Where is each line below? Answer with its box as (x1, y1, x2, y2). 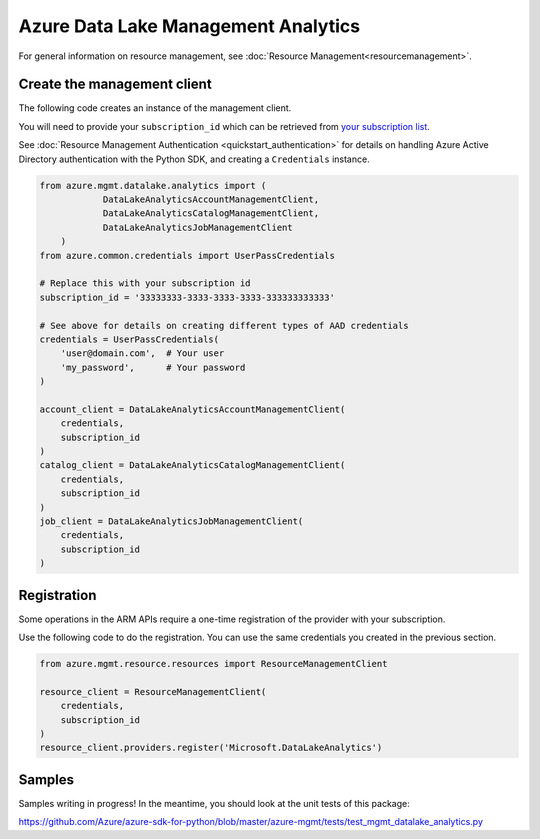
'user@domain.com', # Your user (60, 348, 225, 359)
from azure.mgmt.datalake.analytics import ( (39, 180, 267, 191)
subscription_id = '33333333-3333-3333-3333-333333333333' (39, 291, 335, 303)
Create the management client (18, 76, 212, 93)
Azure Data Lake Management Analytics (18, 15, 360, 37)
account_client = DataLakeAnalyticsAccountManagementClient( (39, 403, 346, 415)
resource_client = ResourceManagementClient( (39, 686, 267, 697)
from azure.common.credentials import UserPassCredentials (39, 250, 335, 261)
